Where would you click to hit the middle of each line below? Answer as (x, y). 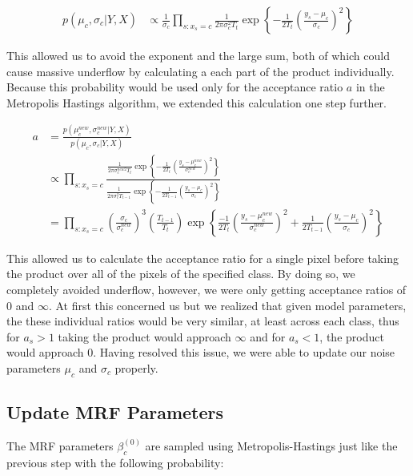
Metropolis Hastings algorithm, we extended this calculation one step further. (197, 102)
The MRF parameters (60, 445)
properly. (136, 367)
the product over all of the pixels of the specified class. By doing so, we (181, 274)
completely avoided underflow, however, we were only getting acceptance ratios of (206, 289)
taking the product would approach (144, 336)
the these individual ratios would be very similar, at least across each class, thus (203, 321)
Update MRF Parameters (115, 412)
